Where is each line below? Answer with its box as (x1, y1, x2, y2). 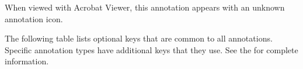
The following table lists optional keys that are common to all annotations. (5, 32, 273, 44)
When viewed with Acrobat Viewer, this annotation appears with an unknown (5, 1, 285, 13)
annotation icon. (5, 12, 63, 25)
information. (5, 55, 49, 67)
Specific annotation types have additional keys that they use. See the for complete (5, 43, 298, 56)
